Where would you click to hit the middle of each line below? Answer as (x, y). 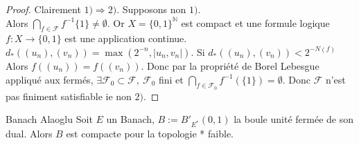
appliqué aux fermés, (50, 79)
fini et (171, 79)
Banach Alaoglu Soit (49, 119)
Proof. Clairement (43, 9)
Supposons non (154, 9)
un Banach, (130, 119)
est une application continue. (126, 38)
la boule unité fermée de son (294, 119)
